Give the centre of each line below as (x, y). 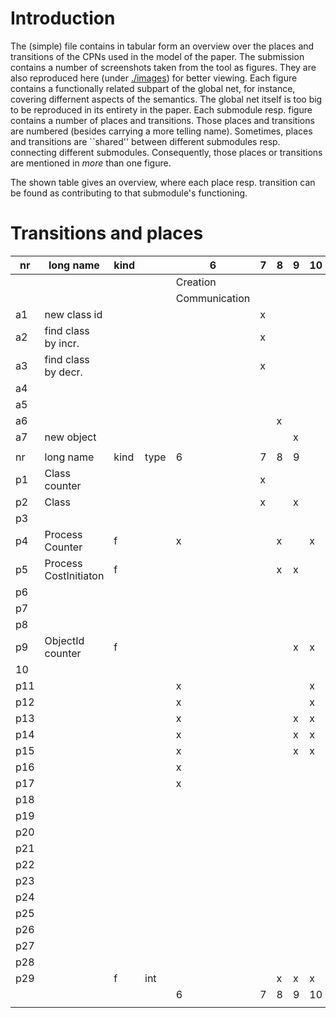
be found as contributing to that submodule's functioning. (129, 193)
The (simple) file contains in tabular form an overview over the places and (162, 46)
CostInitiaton (74, 575)
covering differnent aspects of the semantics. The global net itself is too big (166, 99)
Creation (196, 282)
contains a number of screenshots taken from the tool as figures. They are (163, 67)
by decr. (63, 372)
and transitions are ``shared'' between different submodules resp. (145, 141)
